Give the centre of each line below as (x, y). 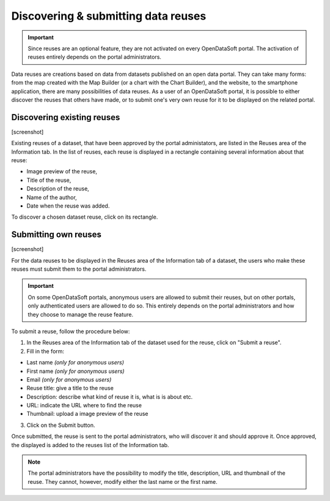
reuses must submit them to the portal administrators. (79, 269)
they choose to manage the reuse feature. (81, 314)
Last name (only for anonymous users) (75, 363)
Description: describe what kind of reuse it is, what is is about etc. (110, 397)
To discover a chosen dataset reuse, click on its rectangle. (85, 217)
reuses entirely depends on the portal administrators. (95, 57)
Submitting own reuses (57, 235)
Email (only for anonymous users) (69, 379)
